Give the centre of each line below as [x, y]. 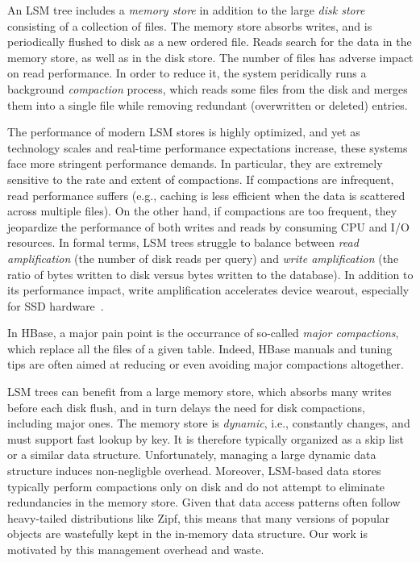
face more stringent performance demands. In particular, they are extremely [195, 163]
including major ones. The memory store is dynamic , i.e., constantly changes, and [209, 423]
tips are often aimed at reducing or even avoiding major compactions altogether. [206, 364]
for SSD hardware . [56, 305]
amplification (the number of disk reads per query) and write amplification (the [203, 258]
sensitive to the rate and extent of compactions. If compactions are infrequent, [201, 179]
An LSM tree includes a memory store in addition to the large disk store [186, 10]
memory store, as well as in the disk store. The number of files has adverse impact [210, 57]
